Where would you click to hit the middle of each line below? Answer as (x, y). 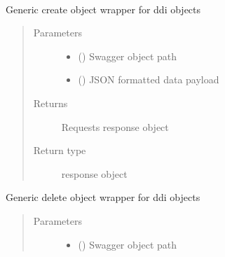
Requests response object (115, 126)
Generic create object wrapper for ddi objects (103, 9)
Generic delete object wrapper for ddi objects (103, 197)
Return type (60, 150)
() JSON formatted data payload (149, 79)
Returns (50, 103)
